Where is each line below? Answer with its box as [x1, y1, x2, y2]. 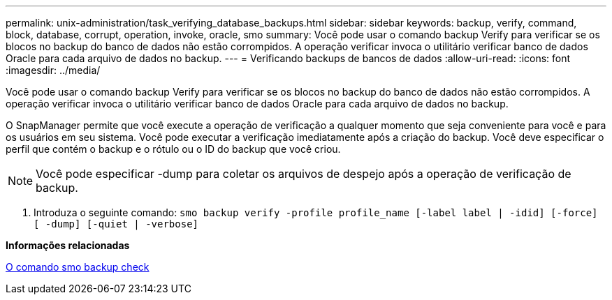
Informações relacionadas [6, 239, 130, 251]
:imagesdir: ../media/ [6, 64, 101, 76]
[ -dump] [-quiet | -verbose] [34, 218, 199, 230]
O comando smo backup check [6, 261, 150, 273]
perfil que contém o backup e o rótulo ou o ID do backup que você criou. [6, 143, 341, 155]
